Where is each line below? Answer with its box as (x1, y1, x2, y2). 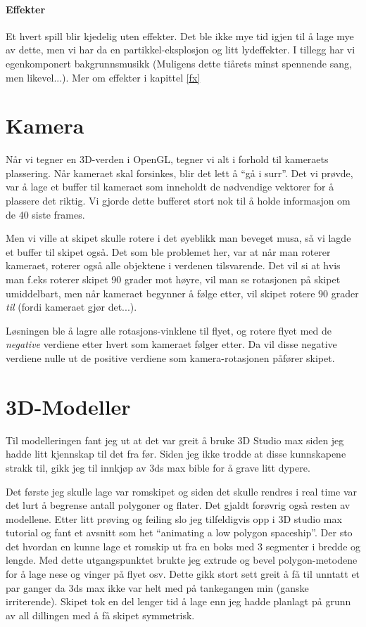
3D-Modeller (6, 392, 131, 420)
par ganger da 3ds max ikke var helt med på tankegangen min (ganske (6, 580, 309, 595)
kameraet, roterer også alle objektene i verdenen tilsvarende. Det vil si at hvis (6, 258, 341, 273)
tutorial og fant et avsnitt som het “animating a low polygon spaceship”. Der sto (6, 525, 353, 540)
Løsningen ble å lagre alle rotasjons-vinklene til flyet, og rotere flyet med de (6, 323, 332, 337)
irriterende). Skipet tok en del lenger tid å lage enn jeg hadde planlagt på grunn (6, 594, 351, 609)
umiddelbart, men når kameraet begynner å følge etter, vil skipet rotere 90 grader (6, 285, 359, 300)
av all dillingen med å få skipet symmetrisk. (6, 607, 195, 622)
